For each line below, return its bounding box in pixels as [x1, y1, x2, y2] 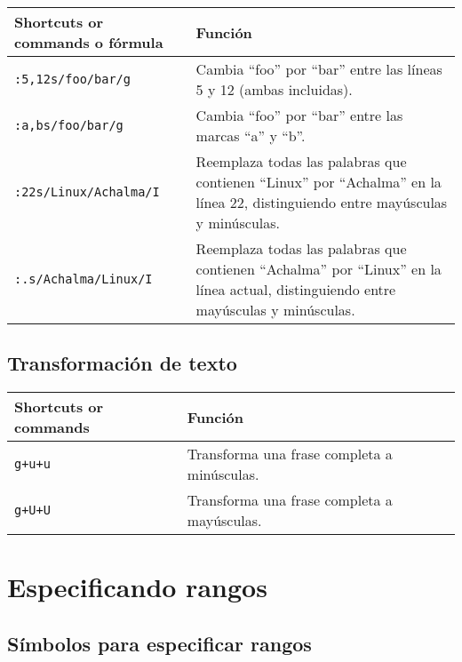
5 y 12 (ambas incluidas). [195, 79, 353, 100]
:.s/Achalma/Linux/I [14, 272, 153, 286]
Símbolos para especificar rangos [7, 629, 312, 657]
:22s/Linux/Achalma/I [14, 185, 160, 199]
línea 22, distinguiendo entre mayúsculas [195, 192, 448, 212]
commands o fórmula [14, 32, 163, 52]
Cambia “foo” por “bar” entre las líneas [195, 59, 442, 79]
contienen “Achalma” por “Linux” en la [195, 259, 442, 279]
